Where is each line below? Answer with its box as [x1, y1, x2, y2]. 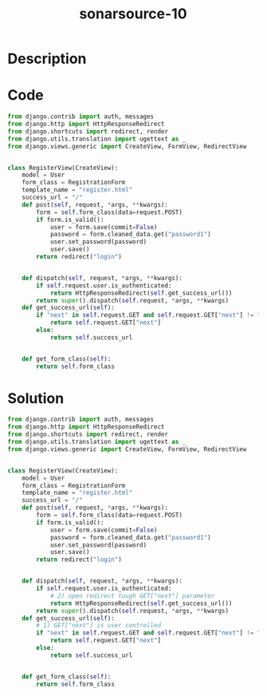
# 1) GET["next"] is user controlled [36, 622, 161, 630]
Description [7, 49, 87, 68]
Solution [7, 389, 65, 407]
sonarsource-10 [78, 5, 188, 23]
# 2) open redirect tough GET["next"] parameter [49, 591, 215, 599]
